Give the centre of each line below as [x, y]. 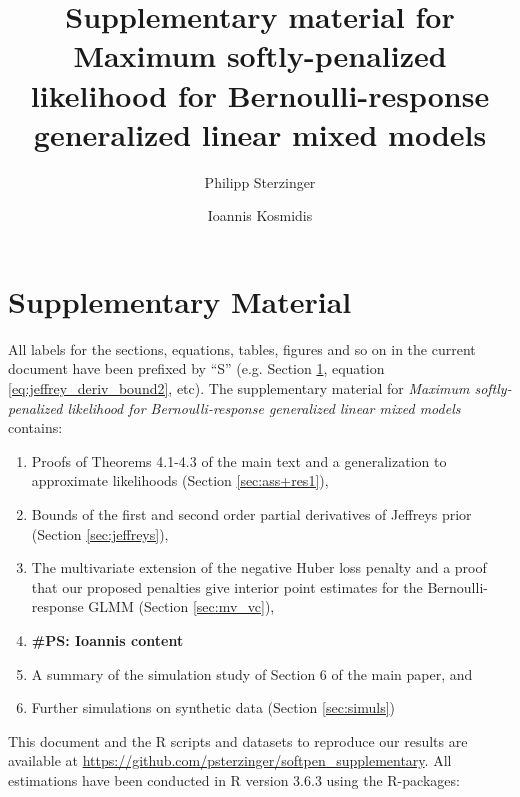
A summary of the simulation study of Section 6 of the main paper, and [252, 673]
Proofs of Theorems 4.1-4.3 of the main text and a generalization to [239, 460]
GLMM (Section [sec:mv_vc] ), [181, 606]
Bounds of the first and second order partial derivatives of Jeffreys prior [251, 513]
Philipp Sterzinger [260, 181]
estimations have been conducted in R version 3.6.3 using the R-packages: [234, 779]
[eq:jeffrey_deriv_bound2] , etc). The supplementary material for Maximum [239, 388]
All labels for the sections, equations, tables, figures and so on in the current [242, 348]
